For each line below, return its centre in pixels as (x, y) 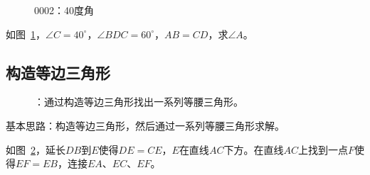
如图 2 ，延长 (36, 149)
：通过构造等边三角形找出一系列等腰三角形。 (139, 102)
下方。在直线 (254, 149)
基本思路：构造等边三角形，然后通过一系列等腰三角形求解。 (145, 125)
